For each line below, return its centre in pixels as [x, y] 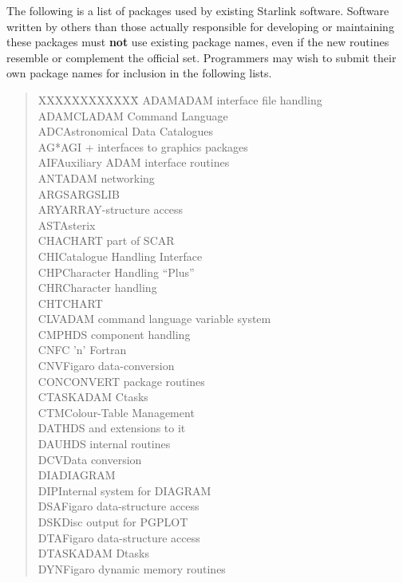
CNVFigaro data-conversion [106, 366]
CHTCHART [70, 303]
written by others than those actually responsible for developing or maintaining [200, 26]
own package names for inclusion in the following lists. [139, 73]
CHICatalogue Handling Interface [120, 256]
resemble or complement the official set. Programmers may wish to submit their [201, 57]
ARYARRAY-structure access [111, 209]
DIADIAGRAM [77, 475]
